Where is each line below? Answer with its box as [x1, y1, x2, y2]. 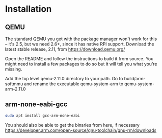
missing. [5, 66, 22, 72]
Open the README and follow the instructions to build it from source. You [5, 56, 154, 62]
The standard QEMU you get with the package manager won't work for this [5, 36, 157, 42]
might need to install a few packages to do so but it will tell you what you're [5, 61, 157, 67]
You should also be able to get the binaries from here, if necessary [5, 122, 140, 128]
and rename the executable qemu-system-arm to [24, 81, 124, 87]
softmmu [5, 81, 23, 87]
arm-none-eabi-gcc [5, 100, 68, 109]
